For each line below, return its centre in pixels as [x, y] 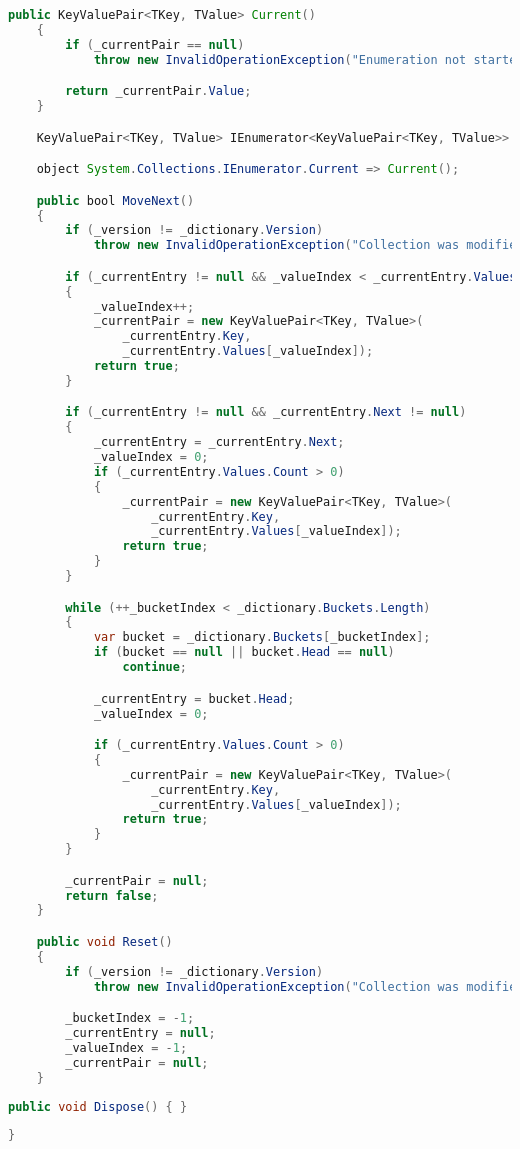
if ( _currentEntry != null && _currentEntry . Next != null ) [266, 412]
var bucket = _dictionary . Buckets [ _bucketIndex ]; [262, 637]
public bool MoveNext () [115, 200]
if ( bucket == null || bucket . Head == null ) [244, 652]
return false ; [112, 895]
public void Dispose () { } [98, 1106]
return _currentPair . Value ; [158, 91]
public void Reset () [104, 941]
